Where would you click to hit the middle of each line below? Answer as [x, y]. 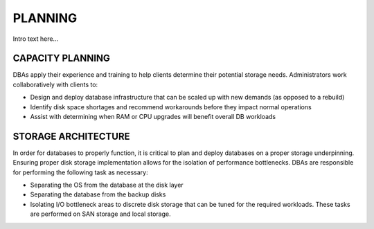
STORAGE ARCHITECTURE [72, 136]
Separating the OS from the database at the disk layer [107, 185]
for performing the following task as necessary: [80, 172]
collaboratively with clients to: [55, 84]
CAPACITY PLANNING [62, 58]
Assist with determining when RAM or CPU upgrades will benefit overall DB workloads [153, 117]
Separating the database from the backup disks [98, 194]
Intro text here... [36, 39]
